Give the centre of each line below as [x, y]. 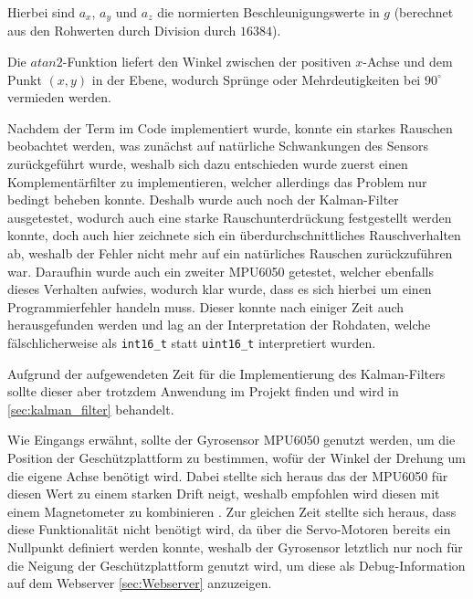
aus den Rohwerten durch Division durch [122, 31]
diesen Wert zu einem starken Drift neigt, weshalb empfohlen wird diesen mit [224, 494]
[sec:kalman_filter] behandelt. [91, 409]
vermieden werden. [60, 97]
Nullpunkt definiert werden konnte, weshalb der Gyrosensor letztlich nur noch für [235, 546]
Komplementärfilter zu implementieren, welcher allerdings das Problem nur [217, 181]
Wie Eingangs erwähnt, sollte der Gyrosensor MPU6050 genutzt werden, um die [231, 440]
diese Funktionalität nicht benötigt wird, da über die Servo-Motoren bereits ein [229, 529]
